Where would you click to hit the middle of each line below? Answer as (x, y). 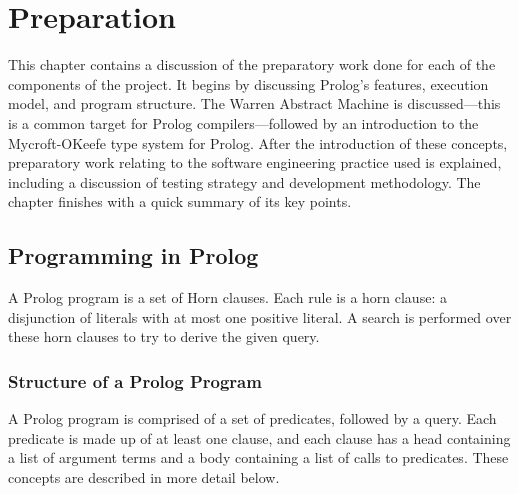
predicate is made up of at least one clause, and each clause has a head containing (259, 437)
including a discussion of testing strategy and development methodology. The (244, 181)
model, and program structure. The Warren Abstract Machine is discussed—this (254, 103)
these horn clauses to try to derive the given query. (164, 336)
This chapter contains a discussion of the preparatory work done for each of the (252, 64)
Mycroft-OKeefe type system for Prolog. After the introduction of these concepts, (258, 142)
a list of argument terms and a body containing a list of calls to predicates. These (258, 457)
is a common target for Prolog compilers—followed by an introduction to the (243, 122)
